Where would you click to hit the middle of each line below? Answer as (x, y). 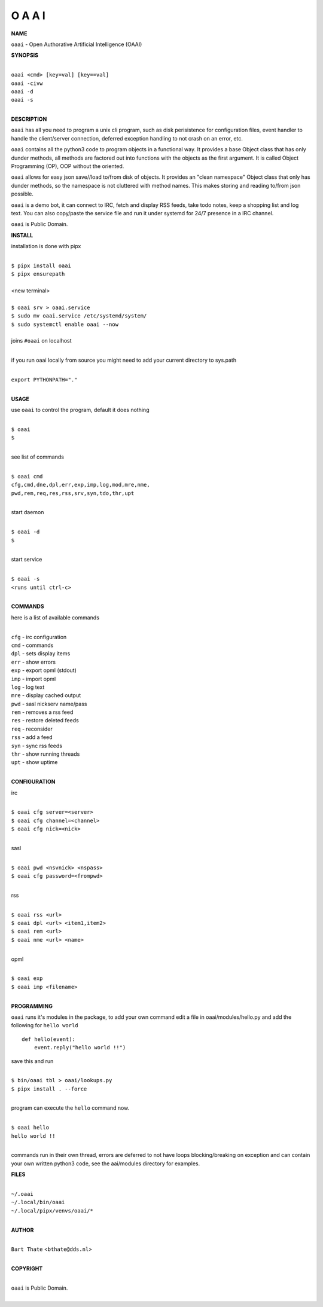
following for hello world (45, 1025)
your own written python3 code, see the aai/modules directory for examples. (106, 1164)
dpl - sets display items (41, 653)
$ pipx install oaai (41, 265)
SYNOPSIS (25, 55)
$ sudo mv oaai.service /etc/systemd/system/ (79, 316)
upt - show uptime (34, 762)
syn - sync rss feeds (37, 746)
